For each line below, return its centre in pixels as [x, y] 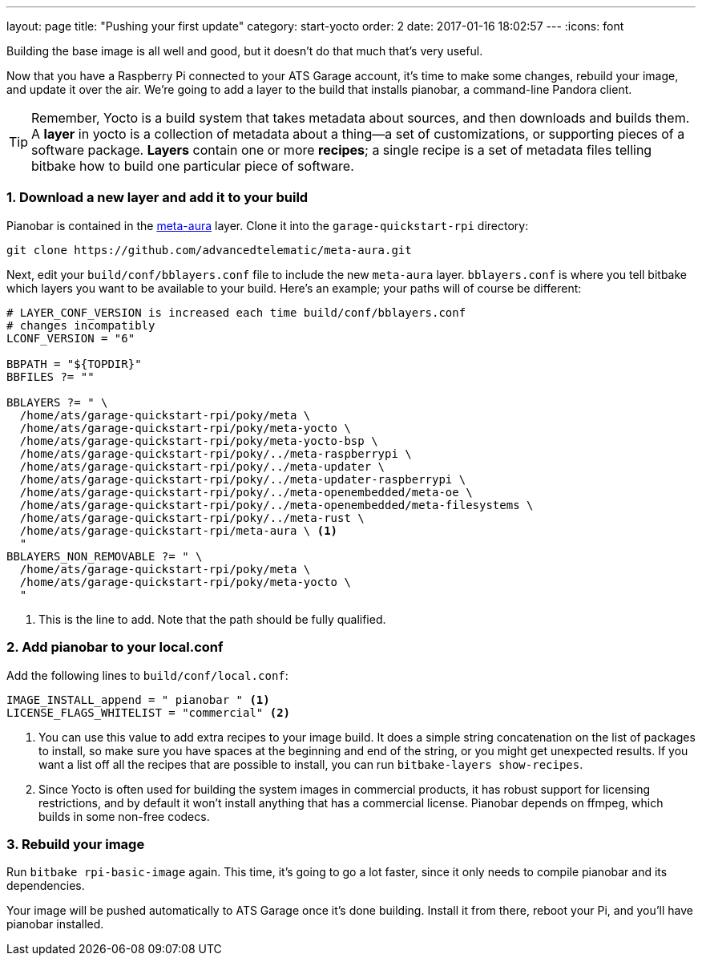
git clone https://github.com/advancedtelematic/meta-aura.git [209, 250]
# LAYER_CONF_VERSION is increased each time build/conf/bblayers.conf [236, 312]
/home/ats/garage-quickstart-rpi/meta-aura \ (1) [179, 530]
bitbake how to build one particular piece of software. [193, 166]
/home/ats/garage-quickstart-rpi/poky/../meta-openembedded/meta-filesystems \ [276, 505]
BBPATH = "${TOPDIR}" [74, 364]
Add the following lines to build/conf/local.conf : [147, 675]
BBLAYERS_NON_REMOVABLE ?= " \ [105, 556]
